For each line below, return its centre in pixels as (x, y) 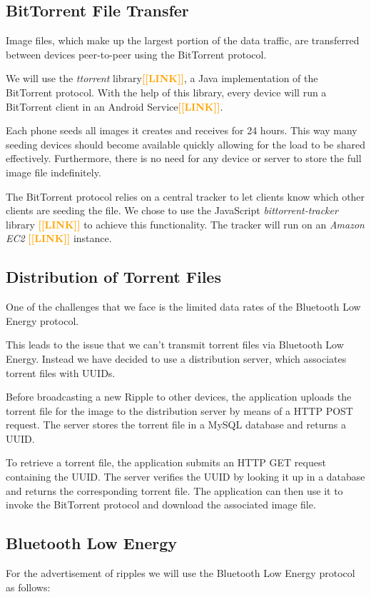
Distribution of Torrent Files (113, 277)
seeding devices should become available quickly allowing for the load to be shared (185, 144)
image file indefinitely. (54, 172)
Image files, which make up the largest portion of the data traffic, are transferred (183, 40)
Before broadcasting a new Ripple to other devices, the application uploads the (179, 397)
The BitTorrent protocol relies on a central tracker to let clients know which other (185, 196)
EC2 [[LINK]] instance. (59, 238)
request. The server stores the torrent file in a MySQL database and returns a (176, 425)
